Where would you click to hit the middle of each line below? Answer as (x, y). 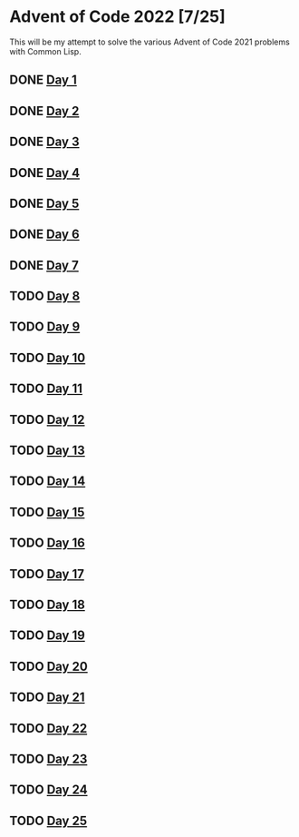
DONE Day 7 (44, 265)
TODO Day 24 (48, 790)
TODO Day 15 (47, 512)
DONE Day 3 (44, 142)
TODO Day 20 (48, 666)
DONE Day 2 (44, 111)
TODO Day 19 (48, 636)
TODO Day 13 (48, 451)
